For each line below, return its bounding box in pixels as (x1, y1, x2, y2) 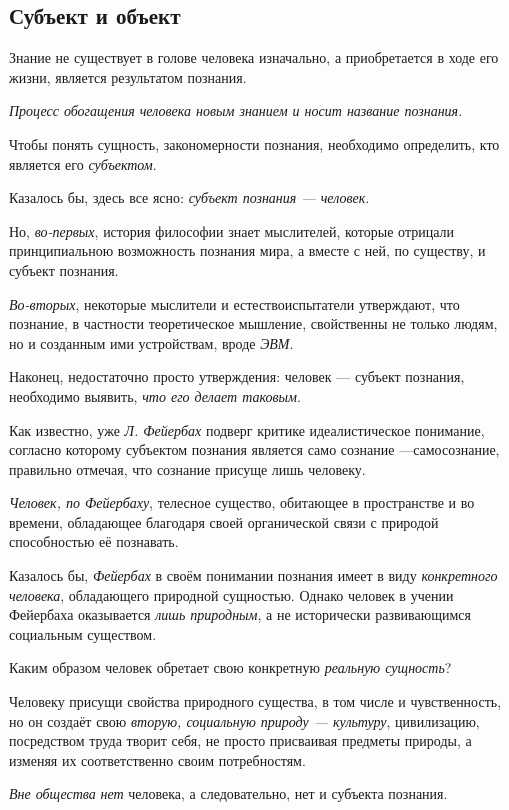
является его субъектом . (9, 153, 157, 174)
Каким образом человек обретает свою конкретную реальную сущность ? (9, 657, 452, 678)
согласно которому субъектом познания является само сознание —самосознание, (9, 439, 500, 460)
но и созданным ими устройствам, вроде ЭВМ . (9, 332, 294, 353)
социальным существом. (9, 623, 157, 644)
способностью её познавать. (9, 531, 179, 552)
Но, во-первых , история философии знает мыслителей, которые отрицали (9, 220, 454, 241)
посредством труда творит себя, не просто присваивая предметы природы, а (9, 730, 472, 751)
